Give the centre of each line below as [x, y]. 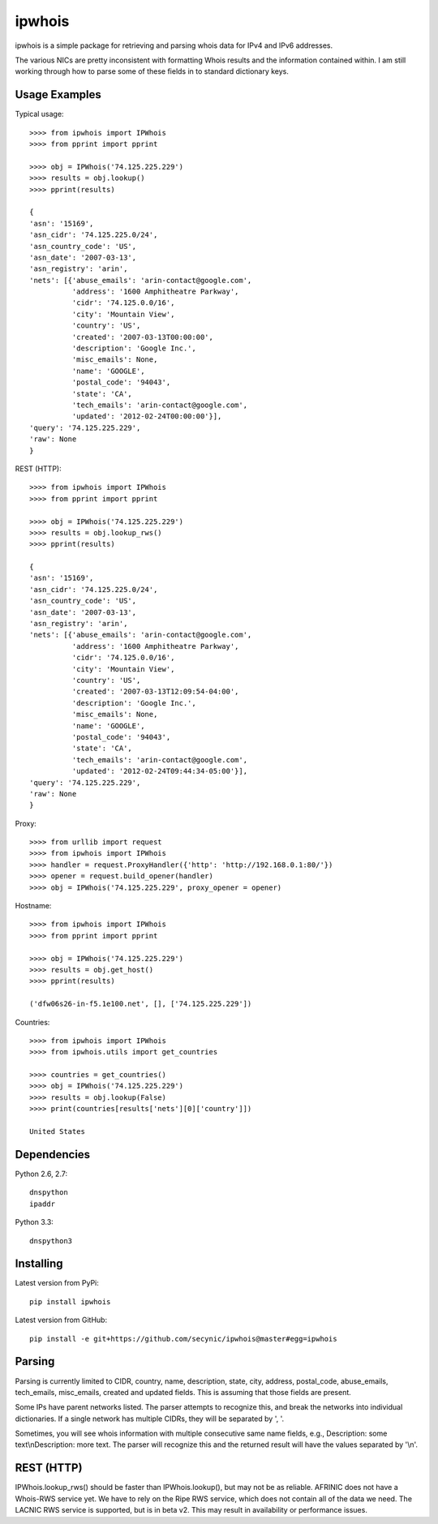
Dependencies [53, 1155]
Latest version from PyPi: [57, 1283]
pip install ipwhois [70, 1301]
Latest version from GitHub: [61, 1320]
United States [57, 1132]
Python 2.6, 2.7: [41, 1174]
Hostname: [33, 906]
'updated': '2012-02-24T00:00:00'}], [147, 416]
